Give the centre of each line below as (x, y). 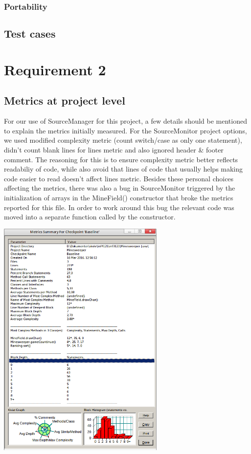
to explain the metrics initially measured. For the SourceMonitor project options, (125, 130)
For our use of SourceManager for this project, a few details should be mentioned (125, 121)
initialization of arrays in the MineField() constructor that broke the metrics (119, 197)
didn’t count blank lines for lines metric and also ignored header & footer (114, 149)
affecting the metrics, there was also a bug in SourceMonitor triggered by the (120, 188)
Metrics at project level (65, 100)
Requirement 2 (55, 69)
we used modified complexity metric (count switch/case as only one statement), (123, 140)
